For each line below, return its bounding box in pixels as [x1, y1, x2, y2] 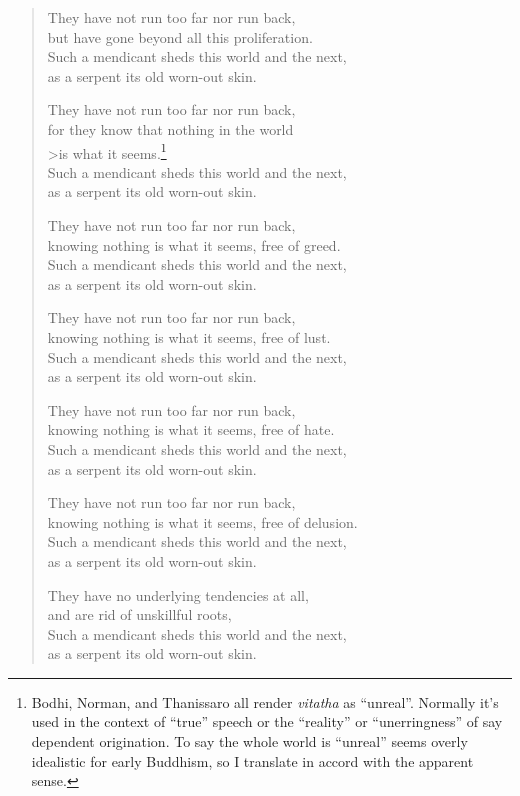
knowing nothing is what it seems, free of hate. [47, 419, 335, 440]
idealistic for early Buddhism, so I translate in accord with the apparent [31, 750, 474, 771]
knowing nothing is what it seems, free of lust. [47, 326, 331, 347]
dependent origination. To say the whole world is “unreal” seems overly [31, 731, 468, 752]
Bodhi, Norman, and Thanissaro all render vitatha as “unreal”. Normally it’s [31, 691, 499, 712]
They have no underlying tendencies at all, [47, 584, 309, 605]
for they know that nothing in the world [47, 118, 294, 139]
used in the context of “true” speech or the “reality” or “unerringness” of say [31, 711, 503, 732]
